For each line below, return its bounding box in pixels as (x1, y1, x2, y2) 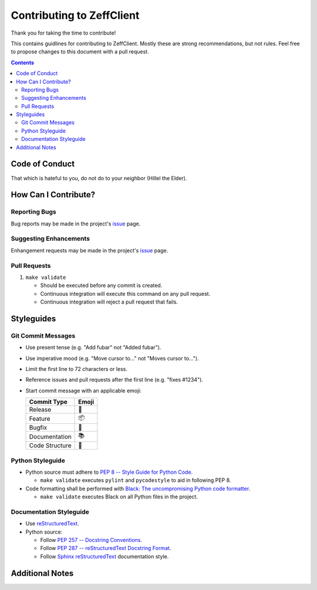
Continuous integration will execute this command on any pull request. (40, 290, 211, 297)
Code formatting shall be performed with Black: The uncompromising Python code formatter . (25, 485, 251, 492)
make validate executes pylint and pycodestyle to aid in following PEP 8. (40, 477, 231, 484)
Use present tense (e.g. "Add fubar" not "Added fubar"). (25, 344, 161, 351)
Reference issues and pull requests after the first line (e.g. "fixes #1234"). (25, 376, 204, 383)
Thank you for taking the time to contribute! (11, 29, 116, 36)
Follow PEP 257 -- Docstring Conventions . (40, 537, 143, 544)
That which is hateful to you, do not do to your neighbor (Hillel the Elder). (11, 174, 187, 181)
